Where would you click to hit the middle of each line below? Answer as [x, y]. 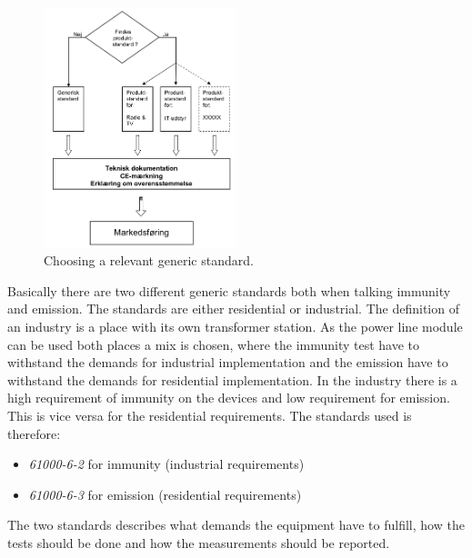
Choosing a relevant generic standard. [149, 260]
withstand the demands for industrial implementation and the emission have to [228, 362]
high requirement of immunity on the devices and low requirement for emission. [229, 398]
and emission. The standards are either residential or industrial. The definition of [233, 309]
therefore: [34, 433]
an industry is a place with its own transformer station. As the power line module [235, 327]
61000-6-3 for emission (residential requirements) [165, 494]
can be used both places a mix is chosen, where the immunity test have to [214, 344]
